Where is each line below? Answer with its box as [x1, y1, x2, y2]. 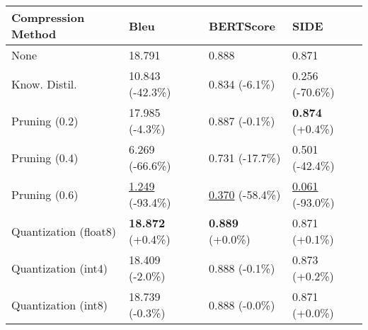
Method [11, 25, 57, 42]
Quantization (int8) [11, 296, 108, 313]
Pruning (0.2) [11, 112, 79, 129]
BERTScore [209, 17, 275, 34]
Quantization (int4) [11, 259, 108, 276]
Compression [11, 9, 85, 25]
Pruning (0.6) [11, 186, 79, 203]
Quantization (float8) [11, 222, 117, 239]
